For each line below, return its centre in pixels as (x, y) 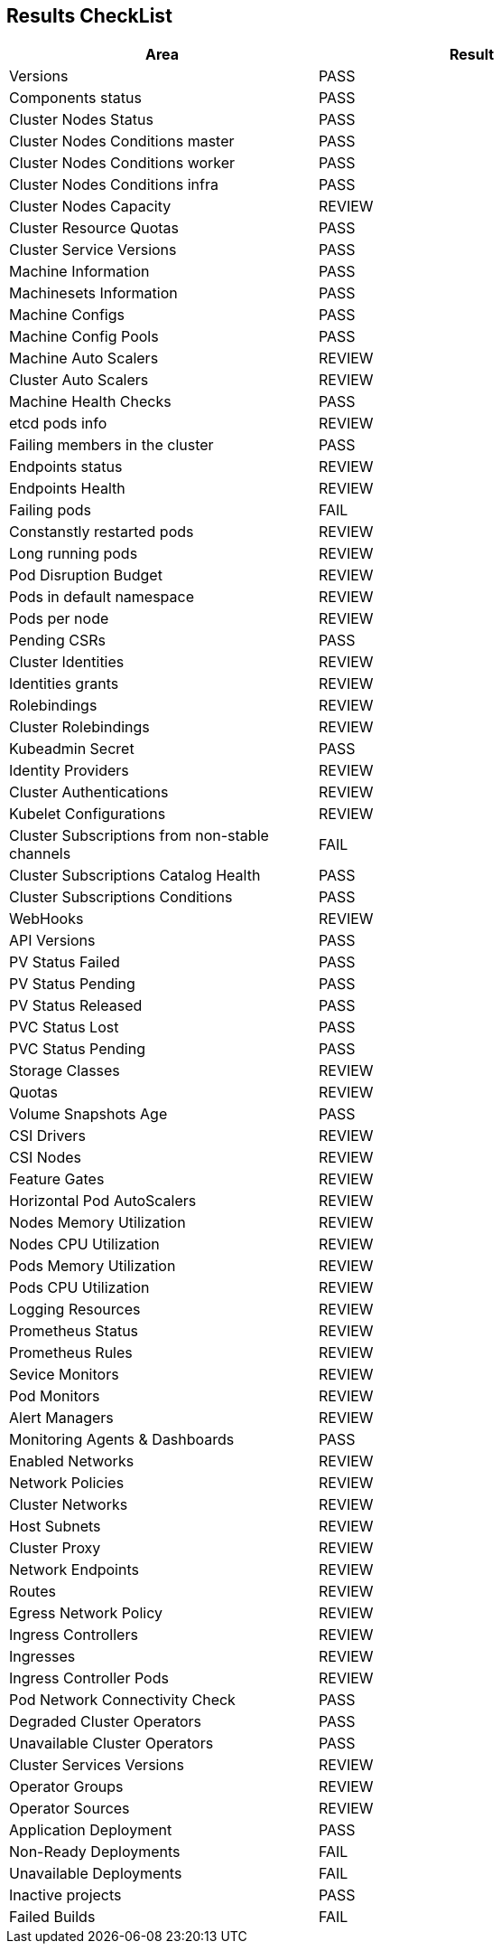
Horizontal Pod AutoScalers (103, 1201)
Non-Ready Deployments (95, 1852)
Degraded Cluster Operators (106, 1722)
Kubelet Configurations (88, 814)
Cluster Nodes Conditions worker (122, 163)
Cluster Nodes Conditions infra (114, 185)
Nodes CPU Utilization (84, 1244)
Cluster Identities (67, 662)
